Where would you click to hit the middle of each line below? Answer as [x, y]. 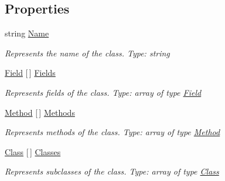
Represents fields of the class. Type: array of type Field [103, 92]
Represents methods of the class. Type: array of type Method [112, 132]
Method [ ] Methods [40, 112]
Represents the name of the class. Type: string [87, 53]
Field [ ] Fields [30, 73]
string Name [27, 33]
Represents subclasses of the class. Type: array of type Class [112, 171]
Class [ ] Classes [33, 151]
